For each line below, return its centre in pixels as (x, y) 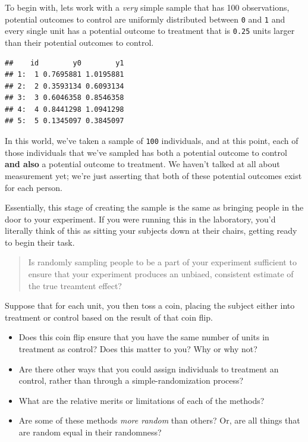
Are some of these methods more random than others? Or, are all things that (159, 420)
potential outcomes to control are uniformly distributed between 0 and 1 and (145, 19)
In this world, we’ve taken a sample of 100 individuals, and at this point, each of (152, 141)
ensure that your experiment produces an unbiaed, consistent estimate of (161, 274)
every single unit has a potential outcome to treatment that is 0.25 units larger (150, 31)
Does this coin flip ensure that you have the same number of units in (144, 337)
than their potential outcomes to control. (79, 42)
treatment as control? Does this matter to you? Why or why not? (138, 349)
